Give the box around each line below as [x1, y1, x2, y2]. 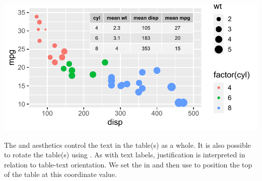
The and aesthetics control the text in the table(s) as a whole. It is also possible [4, 139, 251, 150]
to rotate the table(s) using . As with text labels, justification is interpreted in [4, 149, 245, 160]
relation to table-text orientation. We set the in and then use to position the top [4, 159, 252, 169]
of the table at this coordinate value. [4, 169, 117, 179]
